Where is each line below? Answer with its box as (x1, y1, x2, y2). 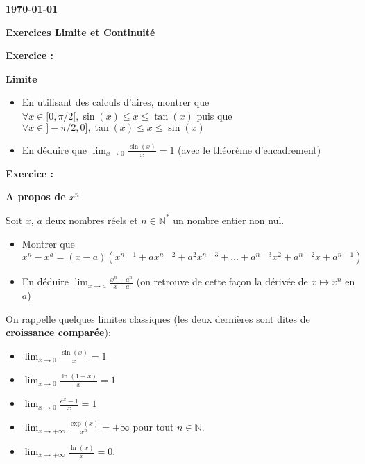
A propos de (6, 189, 66, 204)
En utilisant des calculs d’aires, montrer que (22, 95, 210, 109)
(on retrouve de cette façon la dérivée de (136, 274, 308, 289)
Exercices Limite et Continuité (6, 24, 155, 39)
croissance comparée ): (6, 325, 111, 339)
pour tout (133, 419, 174, 434)
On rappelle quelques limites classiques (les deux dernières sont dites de (6, 311, 310, 326)
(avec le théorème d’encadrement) (178, 142, 321, 157)
